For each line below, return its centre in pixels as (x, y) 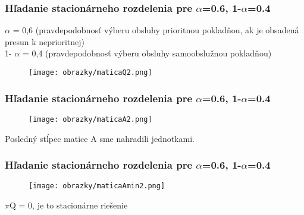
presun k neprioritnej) (45, 41)
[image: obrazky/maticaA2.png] (90, 119)
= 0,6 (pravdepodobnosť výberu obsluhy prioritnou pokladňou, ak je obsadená (156, 30)
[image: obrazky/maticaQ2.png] (90, 72)
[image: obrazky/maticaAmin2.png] (97, 186)
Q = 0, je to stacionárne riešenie (68, 205)
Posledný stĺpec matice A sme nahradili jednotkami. (100, 138)
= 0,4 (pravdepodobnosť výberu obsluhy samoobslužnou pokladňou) (147, 53)
